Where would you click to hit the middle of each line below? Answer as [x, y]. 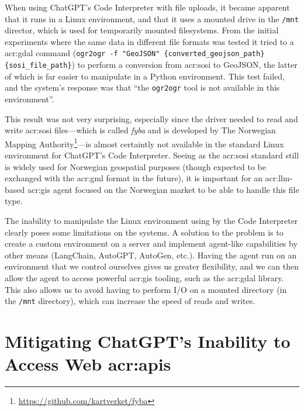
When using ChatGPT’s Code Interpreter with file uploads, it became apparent [147, 7]
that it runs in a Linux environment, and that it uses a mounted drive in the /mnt [152, 18]
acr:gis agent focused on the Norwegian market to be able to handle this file [163, 189]
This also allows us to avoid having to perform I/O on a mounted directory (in [146, 289]
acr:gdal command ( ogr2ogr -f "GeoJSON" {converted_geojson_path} [135, 53]
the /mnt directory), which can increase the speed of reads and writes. [130, 301]
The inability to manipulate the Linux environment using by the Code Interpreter [151, 220]
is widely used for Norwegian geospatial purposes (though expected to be [135, 166]
